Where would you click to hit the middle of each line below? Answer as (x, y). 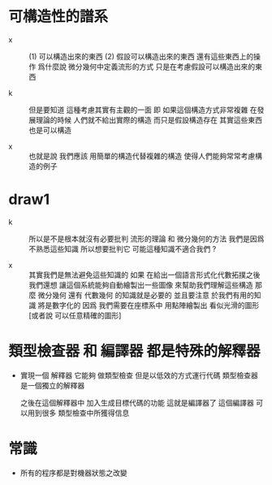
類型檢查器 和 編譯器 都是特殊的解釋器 (134, 351)
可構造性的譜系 (58, 17)
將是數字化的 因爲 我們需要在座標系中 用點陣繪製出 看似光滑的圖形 (149, 305)
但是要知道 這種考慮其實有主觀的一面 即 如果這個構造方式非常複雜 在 (143, 110)
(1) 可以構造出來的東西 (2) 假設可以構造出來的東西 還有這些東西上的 (141, 56)
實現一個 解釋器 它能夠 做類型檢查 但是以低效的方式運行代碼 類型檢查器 (139, 375)
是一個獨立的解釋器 (52, 385)
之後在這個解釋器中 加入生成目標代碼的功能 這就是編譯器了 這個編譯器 (137, 402)
